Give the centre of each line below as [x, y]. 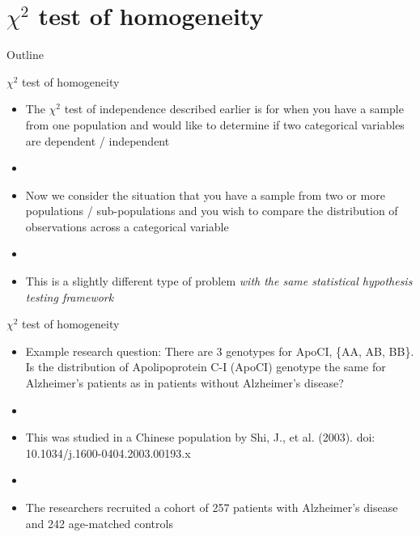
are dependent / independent [98, 140]
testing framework [70, 296]
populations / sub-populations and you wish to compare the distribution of [212, 211]
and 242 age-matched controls [99, 523]
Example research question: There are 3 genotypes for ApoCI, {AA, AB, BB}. [220, 351]
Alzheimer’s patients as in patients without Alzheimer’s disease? [185, 383]
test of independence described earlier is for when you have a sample [234, 109]
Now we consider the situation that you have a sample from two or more [205, 195]
